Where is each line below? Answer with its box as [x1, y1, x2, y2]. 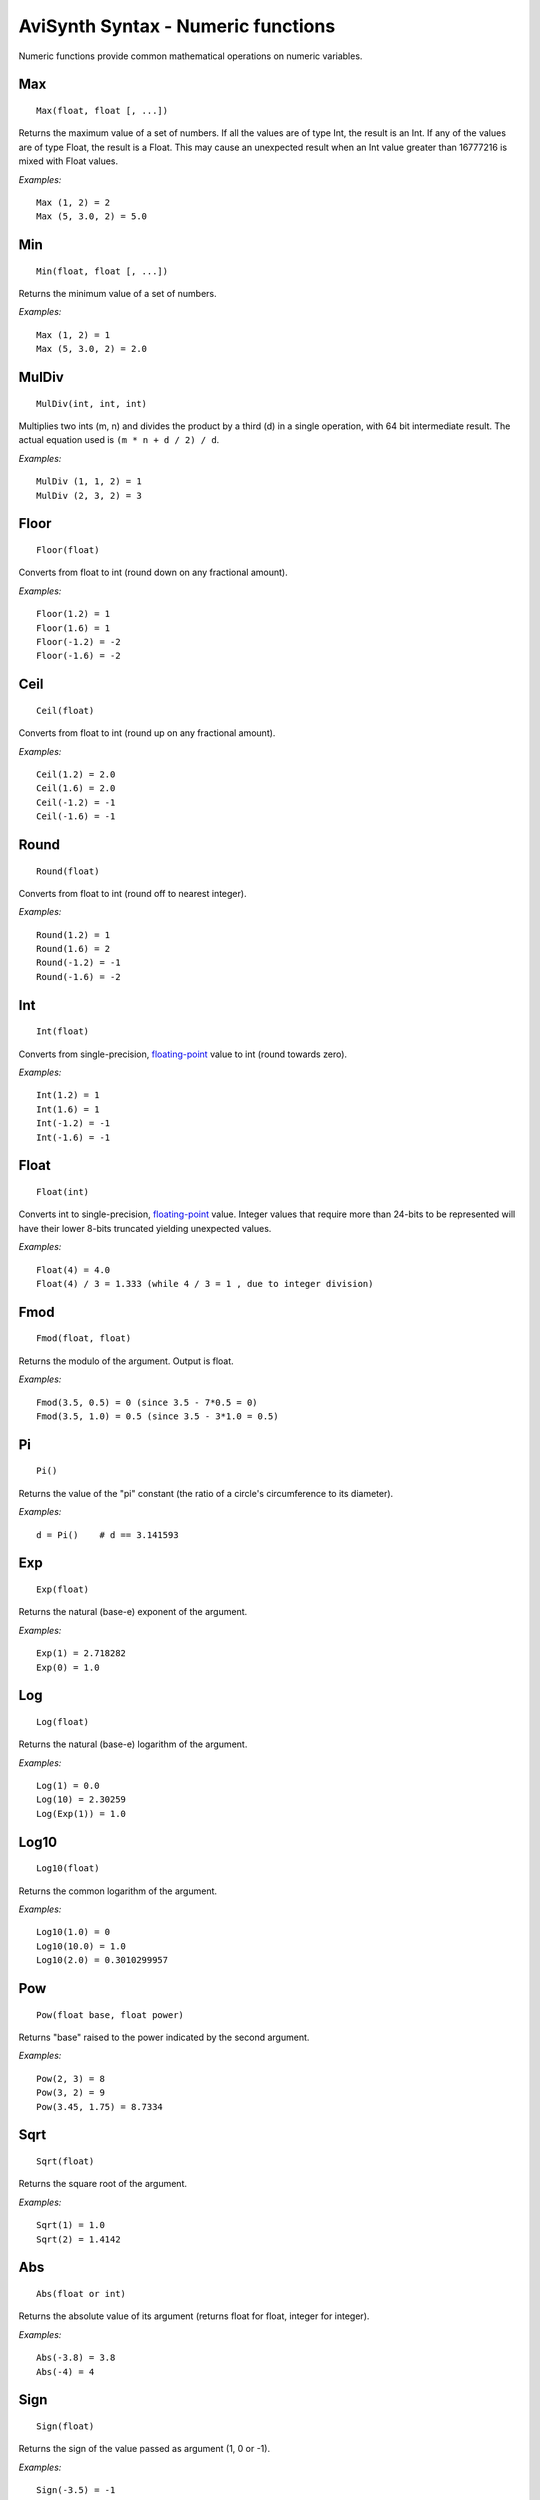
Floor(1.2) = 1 [36, 608, 111, 620]
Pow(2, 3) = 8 [36, 2073, 105, 2084]
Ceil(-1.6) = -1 [36, 811, 116, 822]
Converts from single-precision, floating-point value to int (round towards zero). [18, 1048, 348, 1060]
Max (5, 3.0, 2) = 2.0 [36, 343, 148, 355]
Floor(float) [36, 545, 100, 556]
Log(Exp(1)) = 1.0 [36, 1808, 127, 1819]
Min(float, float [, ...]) [36, 265, 169, 277]
